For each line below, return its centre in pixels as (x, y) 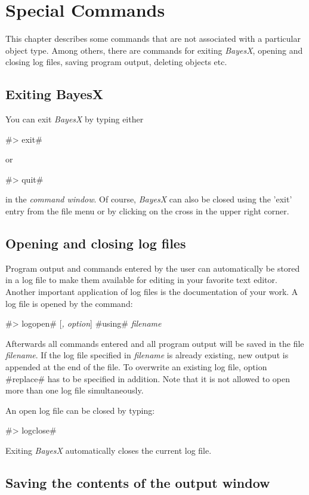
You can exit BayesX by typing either (75, 119)
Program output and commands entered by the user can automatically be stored (153, 268)
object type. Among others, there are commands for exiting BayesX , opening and (154, 50)
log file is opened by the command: (69, 303)
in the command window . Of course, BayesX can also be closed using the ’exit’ (149, 199)
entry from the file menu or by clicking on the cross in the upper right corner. (147, 211)
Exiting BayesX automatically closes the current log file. (109, 450)
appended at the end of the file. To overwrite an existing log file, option (136, 367)
